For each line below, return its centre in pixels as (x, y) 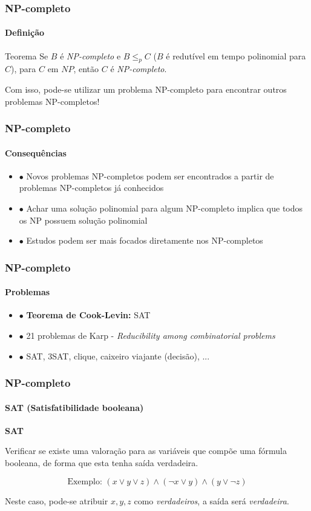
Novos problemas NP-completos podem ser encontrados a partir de (150, 175)
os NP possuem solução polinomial (83, 220)
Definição (25, 32)
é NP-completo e (90, 55)
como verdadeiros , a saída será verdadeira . (211, 500)
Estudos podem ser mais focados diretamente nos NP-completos (145, 240)
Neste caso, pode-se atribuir (57, 500)
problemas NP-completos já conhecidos (91, 188)
